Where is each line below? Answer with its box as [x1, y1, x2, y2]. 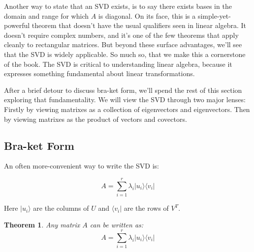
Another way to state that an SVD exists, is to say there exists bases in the [4, 1, 232, 11]
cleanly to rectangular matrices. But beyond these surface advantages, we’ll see [4, 39, 242, 50]
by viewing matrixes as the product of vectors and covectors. [4, 113, 187, 124]
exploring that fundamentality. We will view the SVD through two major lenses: [4, 94, 246, 105]
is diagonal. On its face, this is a [98, 10, 196, 21]
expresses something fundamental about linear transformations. [4, 68, 195, 79]
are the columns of [33, 203, 89, 213]
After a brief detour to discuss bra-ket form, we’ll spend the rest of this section [4, 84, 242, 95]
